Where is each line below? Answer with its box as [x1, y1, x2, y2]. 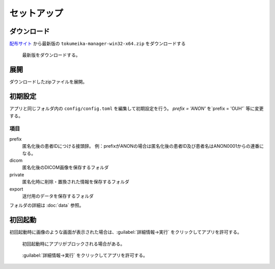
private [9, 171, 24, 178]
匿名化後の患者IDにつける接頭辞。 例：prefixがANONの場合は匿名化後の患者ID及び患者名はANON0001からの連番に [22, 143, 264, 149]
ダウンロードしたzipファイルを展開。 [9, 79, 88, 85]
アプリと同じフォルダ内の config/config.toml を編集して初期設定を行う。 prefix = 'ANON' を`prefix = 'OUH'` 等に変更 [9, 105, 264, 112]
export [9, 186, 23, 192]
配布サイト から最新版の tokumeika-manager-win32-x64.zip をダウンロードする [9, 41, 186, 47]
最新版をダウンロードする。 [22, 52, 80, 58]
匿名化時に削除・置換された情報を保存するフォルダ [22, 179, 129, 185]
